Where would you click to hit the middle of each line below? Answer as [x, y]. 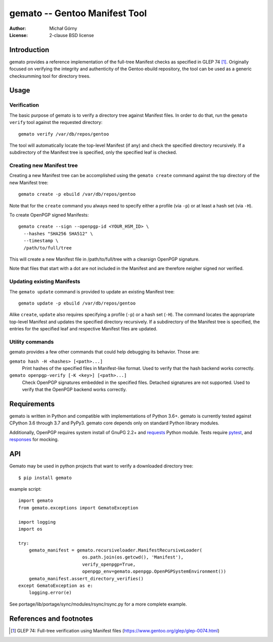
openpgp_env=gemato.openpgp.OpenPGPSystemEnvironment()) [154, 571]
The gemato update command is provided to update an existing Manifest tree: [92, 291]
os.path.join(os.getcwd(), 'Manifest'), [133, 557]
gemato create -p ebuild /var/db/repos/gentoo [77, 194]
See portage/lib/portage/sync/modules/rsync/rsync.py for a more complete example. [98, 604]
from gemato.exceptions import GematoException [78, 508]
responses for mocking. [34, 440]
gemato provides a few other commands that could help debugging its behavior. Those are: [104, 352]
